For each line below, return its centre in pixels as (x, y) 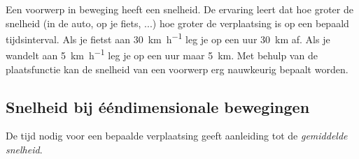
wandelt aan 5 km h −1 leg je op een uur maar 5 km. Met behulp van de (162, 54)
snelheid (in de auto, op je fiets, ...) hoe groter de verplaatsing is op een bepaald (177, 23)
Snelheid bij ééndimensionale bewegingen (158, 106)
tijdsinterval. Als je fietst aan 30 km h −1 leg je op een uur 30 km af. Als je (168, 38)
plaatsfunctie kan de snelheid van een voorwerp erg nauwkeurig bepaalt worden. (177, 69)
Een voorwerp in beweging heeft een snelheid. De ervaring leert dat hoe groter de (179, 9)
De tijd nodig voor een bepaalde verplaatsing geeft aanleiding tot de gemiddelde (177, 136)
